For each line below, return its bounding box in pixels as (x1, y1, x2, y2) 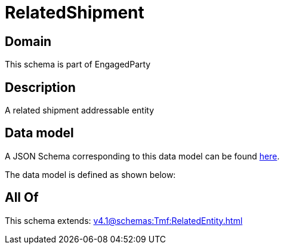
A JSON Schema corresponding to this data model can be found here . (5, 150, 280, 161)
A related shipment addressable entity (5, 105, 155, 116)
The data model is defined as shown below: (5, 169, 176, 180)
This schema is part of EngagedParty (5, 59, 151, 70)
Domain (5, 33, 52, 49)
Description (5, 79, 76, 95)
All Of (5, 190, 39, 205)
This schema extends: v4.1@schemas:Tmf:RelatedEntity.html (5, 215, 243, 226)
